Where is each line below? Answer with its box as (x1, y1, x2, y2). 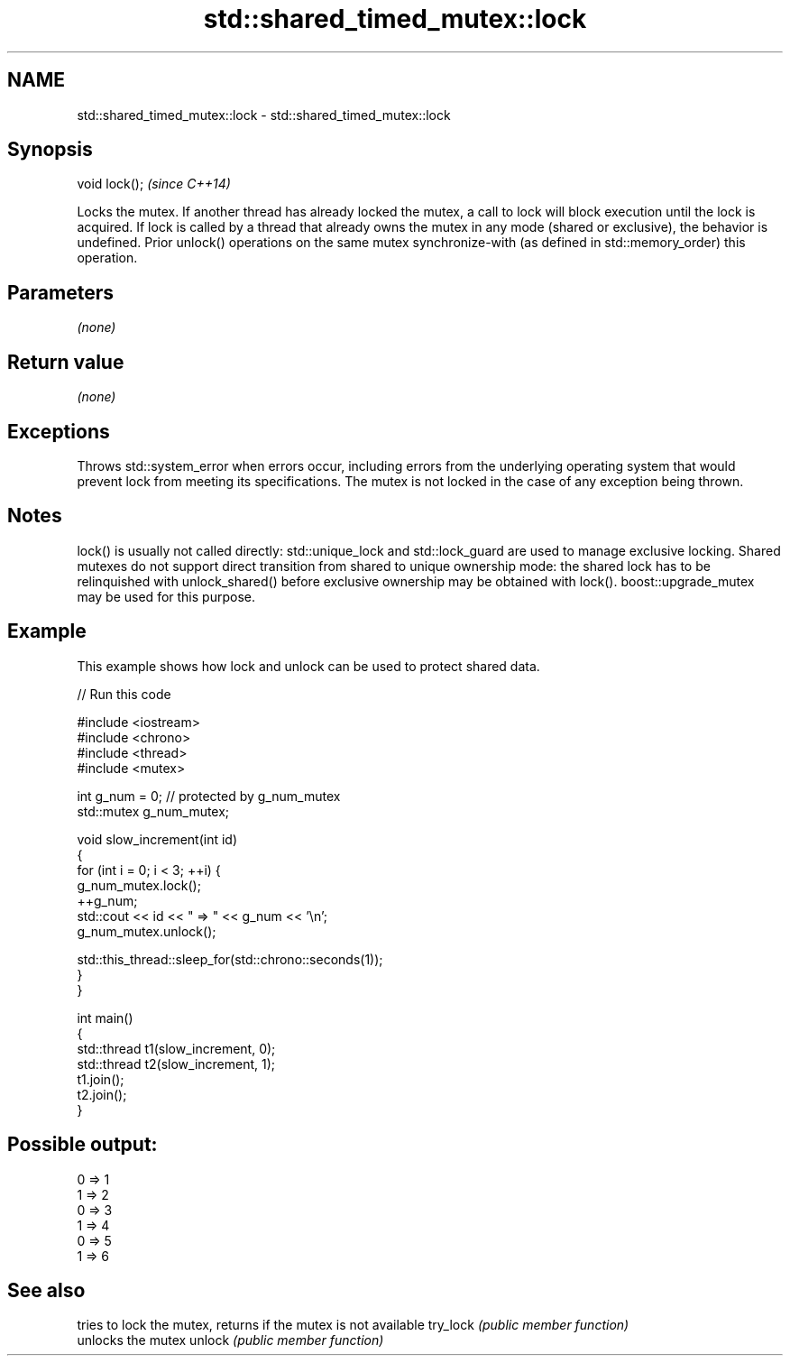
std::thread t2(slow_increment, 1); (77, 1055, 276, 1072)
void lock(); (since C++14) (77, 176, 231, 192)
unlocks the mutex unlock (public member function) (77, 1332, 384, 1349)
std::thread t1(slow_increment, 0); (77, 1040, 276, 1056)
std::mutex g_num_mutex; (77, 803, 230, 819)
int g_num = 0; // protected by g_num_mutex (77, 787, 341, 804)
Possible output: (7, 1133, 158, 1156)
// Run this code (77, 686, 171, 702)
